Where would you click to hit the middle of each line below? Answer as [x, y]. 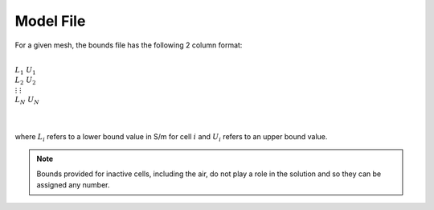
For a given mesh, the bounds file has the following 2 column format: [129, 45]
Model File [50, 21]
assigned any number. [73, 185]
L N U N [27, 101]
